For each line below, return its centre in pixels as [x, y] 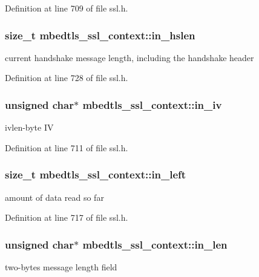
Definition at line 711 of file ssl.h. [67, 147]
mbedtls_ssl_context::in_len [155, 244]
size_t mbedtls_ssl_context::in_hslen [100, 35]
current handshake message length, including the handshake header [129, 57]
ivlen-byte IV [29, 127]
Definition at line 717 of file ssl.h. [67, 217]
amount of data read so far [54, 197]
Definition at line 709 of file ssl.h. [67, 8]
